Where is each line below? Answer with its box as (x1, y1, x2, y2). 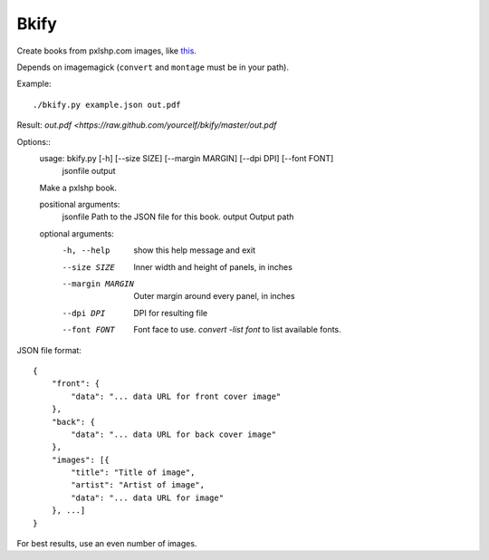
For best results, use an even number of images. (16, 538, 197, 549)
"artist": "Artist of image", (71, 480, 206, 490)
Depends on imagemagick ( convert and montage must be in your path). (16, 62, 290, 72)
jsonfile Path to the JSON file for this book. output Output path (62, 211, 294, 222)
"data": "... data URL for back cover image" (71, 429, 276, 439)
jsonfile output (62, 166, 117, 177)
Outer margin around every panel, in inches (133, 291, 295, 302)
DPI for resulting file (133, 307, 208, 318)
